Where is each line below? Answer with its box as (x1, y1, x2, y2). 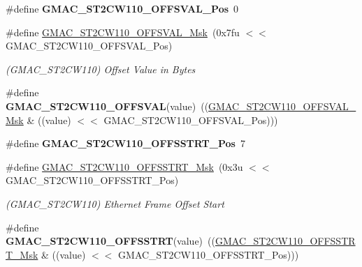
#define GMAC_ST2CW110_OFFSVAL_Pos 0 (6, 1, 239, 15)
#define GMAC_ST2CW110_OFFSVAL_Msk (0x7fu (6, 24, 240, 39)
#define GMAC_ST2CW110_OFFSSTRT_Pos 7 (6, 136, 245, 151)
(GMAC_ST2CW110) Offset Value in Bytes (6, 61, 196, 76)
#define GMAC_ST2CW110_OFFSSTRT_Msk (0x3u (6, 159, 243, 174)
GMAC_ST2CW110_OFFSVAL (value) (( (6, 98, 209, 113)
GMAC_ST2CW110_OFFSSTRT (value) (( (6, 234, 215, 248)
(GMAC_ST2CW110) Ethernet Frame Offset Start (6, 196, 224, 211)
